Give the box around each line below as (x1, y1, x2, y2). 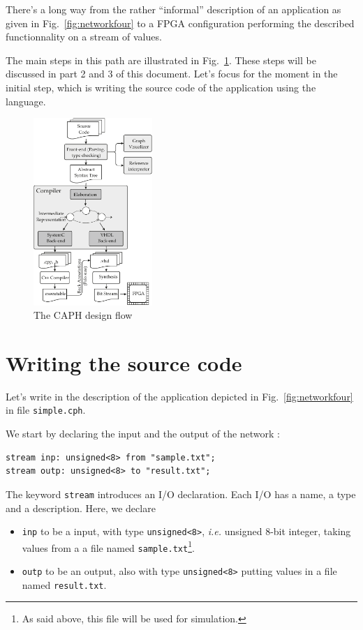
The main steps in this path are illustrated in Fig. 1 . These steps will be (6, 52, 316, 67)
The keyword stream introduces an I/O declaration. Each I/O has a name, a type (6, 486, 356, 501)
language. (6, 93, 46, 108)
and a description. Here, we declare (6, 500, 156, 515)
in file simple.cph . (6, 403, 86, 417)
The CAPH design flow (34, 308, 133, 322)
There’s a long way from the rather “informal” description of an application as (6, 2, 341, 16)
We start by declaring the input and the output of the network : (6, 426, 281, 441)
